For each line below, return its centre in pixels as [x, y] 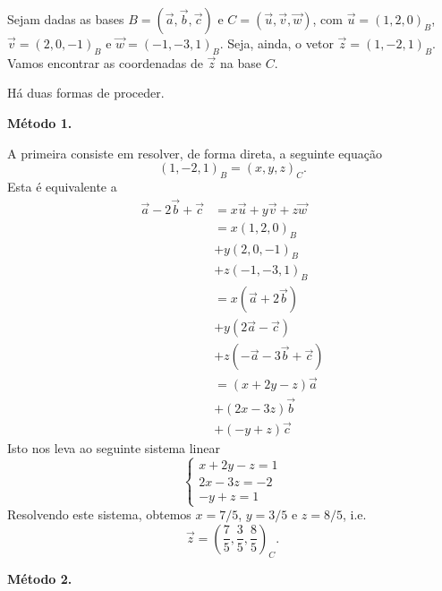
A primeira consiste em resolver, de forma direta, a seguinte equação [195, 153]
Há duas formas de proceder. [86, 93]
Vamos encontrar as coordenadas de [105, 62]
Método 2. [40, 578]
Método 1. [40, 122]
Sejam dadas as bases [66, 19]
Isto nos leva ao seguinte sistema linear [114, 448]
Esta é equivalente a [62, 186]
